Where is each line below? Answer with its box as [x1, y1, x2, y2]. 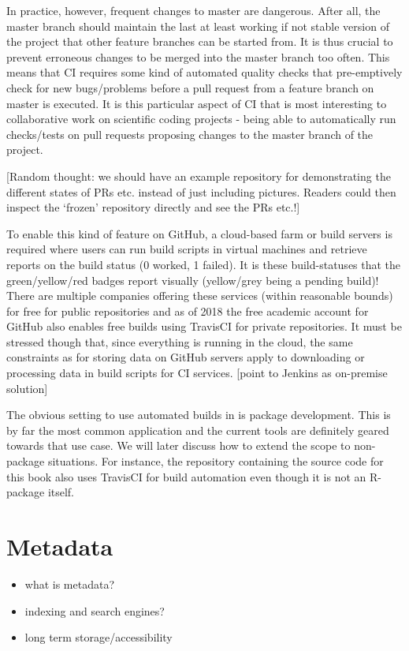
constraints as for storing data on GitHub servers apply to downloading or [6, 349, 365, 365]
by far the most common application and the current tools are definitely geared [6, 421, 389, 438]
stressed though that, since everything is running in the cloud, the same [6, 333, 353, 350]
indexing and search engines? [24, 602, 165, 619]
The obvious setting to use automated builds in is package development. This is [6, 406, 391, 423]
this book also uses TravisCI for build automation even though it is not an [6, 468, 366, 485]
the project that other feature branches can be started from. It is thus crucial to [6, 33, 393, 50]
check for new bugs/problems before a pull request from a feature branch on [6, 79, 374, 95]
